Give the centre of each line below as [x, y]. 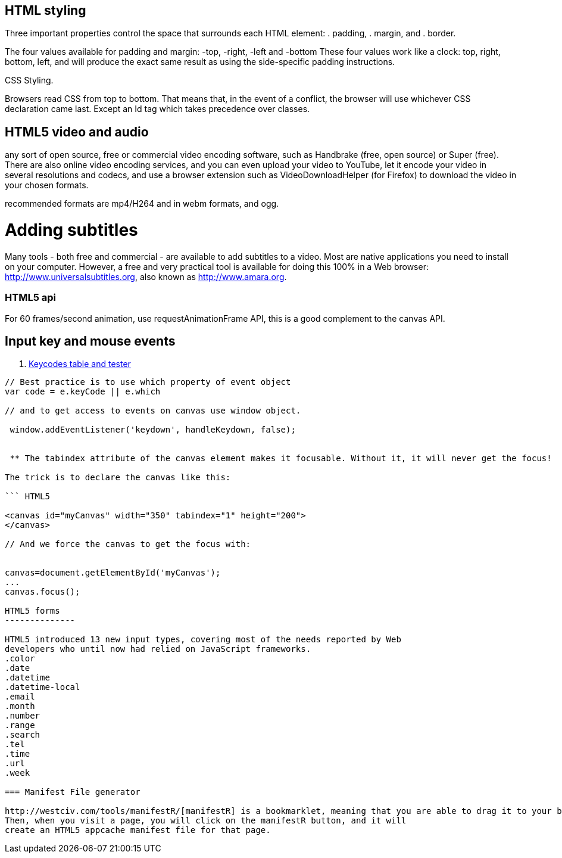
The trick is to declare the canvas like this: [118, 478]
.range [20, 725]
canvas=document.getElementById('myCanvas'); [113, 573]
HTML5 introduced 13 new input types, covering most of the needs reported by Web [203, 640]
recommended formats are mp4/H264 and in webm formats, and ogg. [142, 204]
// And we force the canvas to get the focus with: [128, 544]
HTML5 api [30, 298]
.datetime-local [43, 687]
